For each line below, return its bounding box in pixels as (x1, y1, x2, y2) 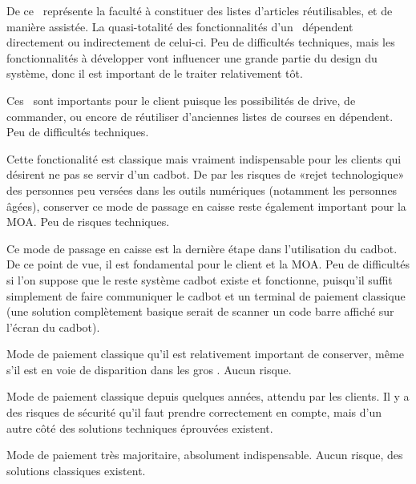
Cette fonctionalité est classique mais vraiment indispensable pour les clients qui (6, 150, 402, 167)
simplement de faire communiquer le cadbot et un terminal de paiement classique (6, 287, 406, 304)
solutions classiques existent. (6, 462, 146, 478)
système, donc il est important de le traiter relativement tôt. (6, 65, 303, 82)
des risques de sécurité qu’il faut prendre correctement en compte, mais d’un (6, 404, 382, 421)
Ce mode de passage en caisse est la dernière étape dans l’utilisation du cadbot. (6, 240, 398, 256)
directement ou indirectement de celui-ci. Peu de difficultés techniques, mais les (6, 34, 395, 50)
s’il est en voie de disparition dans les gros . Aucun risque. (6, 361, 292, 377)
